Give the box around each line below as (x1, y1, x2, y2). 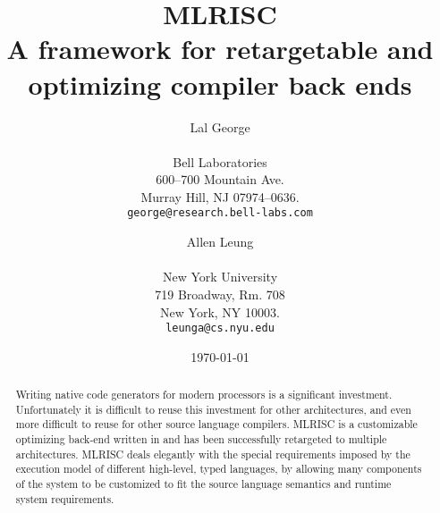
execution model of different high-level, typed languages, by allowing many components (15, 461, 422, 476)
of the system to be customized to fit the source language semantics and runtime (15, 476, 392, 492)
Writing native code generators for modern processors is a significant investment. (15, 387, 393, 402)
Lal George (190, 117, 250, 136)
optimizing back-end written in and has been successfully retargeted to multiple (15, 432, 387, 447)
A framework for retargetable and (6, 30, 434, 67)
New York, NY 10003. (160, 302, 280, 321)
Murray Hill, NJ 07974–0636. (140, 187, 300, 206)
